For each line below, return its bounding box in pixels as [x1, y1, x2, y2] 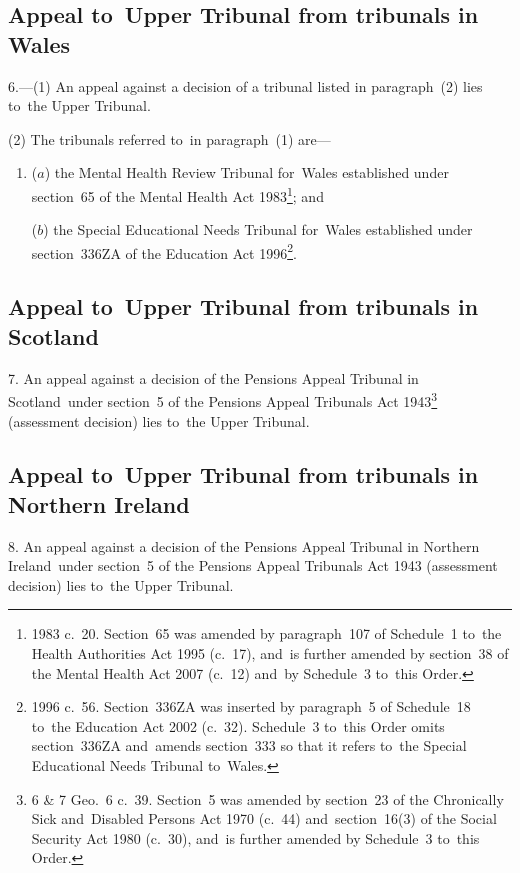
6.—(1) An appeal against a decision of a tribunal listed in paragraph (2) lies [8, 75, 483, 96]
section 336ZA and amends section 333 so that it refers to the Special [31, 735, 467, 756]
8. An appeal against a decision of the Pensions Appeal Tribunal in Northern [8, 535, 480, 556]
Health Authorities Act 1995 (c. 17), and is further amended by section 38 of [31, 643, 509, 664]
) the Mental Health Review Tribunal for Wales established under [44, 162, 449, 183]
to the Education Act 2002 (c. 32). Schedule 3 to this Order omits [31, 715, 445, 736]
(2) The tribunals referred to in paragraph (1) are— [8, 128, 331, 149]
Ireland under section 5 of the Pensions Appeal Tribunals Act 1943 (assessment [8, 555, 498, 576]
